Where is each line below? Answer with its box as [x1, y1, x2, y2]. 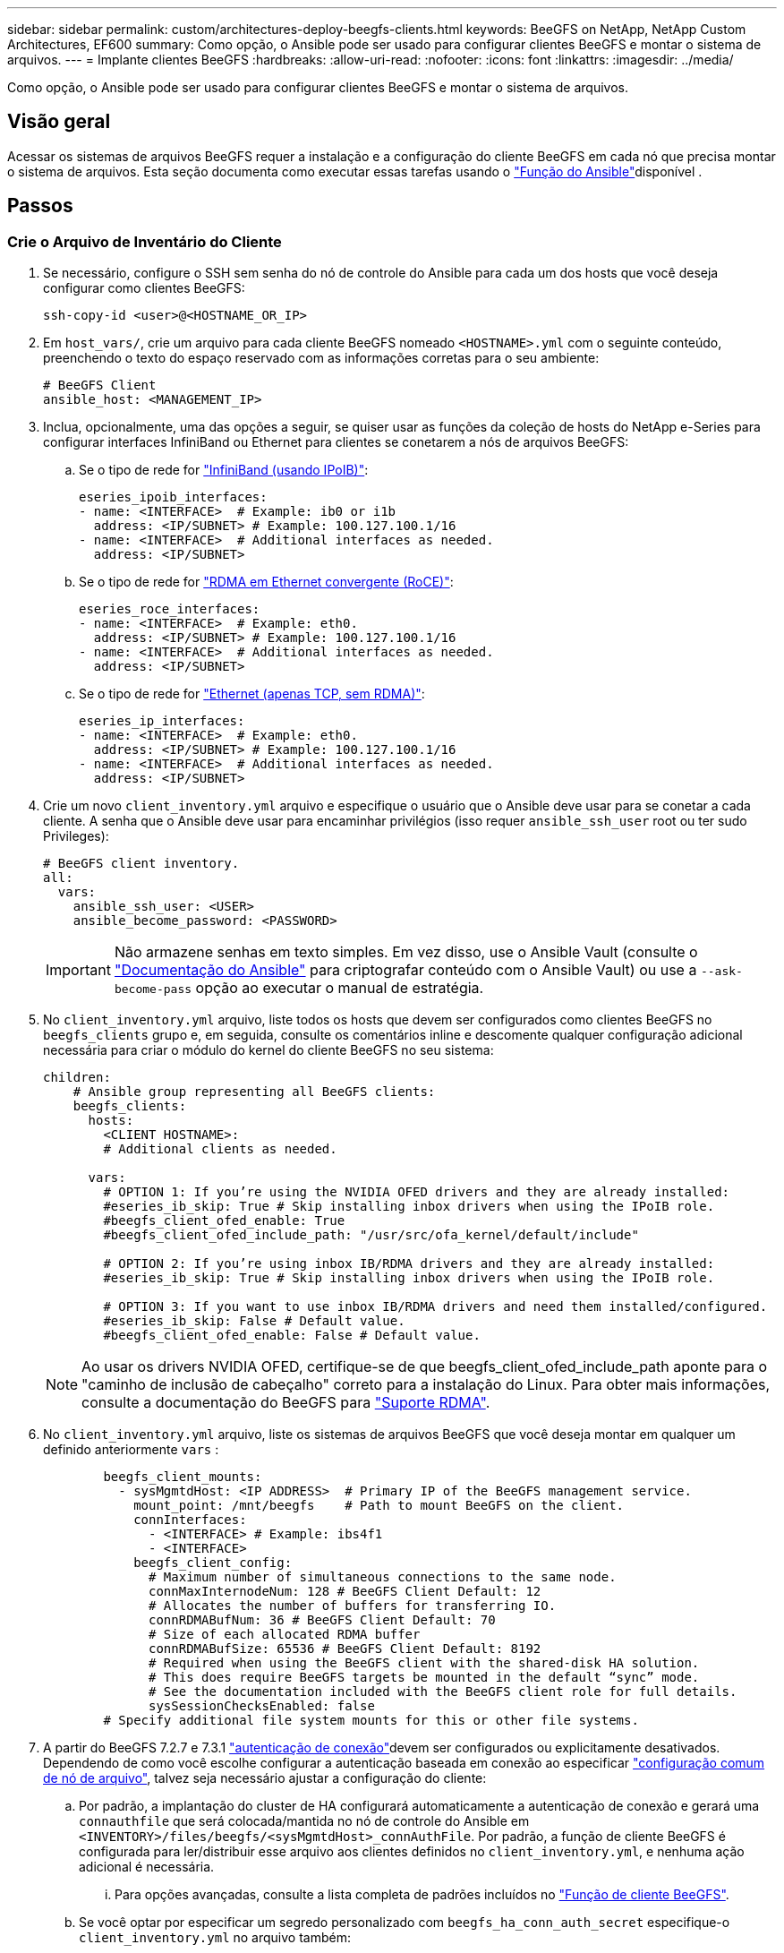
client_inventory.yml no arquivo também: [79, 1930, 351, 1946]
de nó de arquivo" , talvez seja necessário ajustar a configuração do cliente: [43, 1770, 487, 1786]
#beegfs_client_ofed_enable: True [103, 1213, 345, 1229]
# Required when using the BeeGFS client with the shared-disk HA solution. [149, 1656, 700, 1671]
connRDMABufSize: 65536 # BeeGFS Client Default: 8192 [149, 1641, 541, 1657]
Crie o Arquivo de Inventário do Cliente [7, 232, 282, 251]
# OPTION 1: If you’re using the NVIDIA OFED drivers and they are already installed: [103, 1185, 730, 1200]
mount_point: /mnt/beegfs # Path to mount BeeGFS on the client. [133, 1498, 625, 1513]
